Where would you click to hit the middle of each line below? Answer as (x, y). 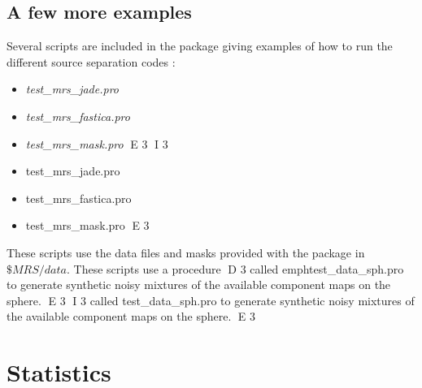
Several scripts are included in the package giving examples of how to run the (200, 46)
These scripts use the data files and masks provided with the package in (186, 252)
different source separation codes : (91, 61)
